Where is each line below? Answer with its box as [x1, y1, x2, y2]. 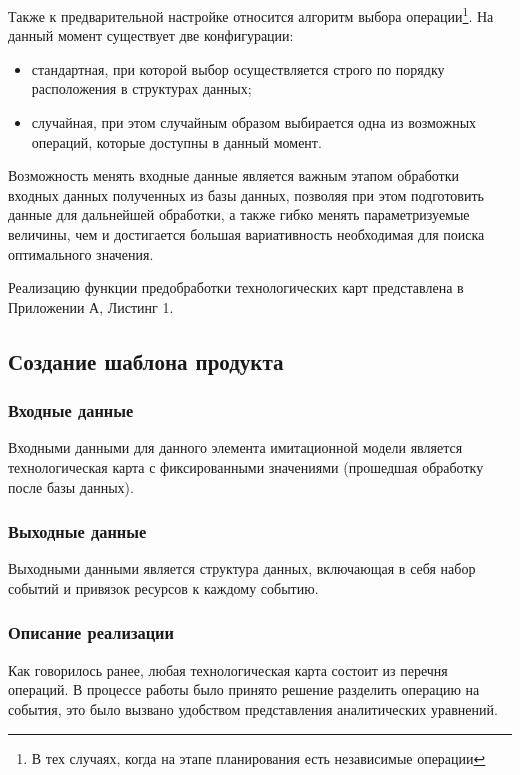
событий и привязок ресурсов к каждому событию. [8, 577, 319, 598]
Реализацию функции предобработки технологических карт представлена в [8, 277, 464, 298]
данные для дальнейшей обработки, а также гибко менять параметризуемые [8, 204, 470, 225]
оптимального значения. [8, 243, 154, 264]
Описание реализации [8, 620, 174, 645]
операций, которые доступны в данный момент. [31, 131, 322, 152]
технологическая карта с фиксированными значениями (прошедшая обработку [8, 456, 484, 477]
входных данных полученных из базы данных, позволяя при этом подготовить [8, 184, 484, 205]
